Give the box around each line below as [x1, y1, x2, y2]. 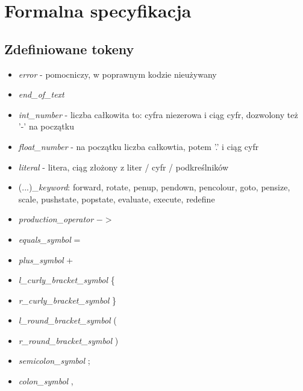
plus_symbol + [18, 253, 73, 266]
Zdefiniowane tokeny [4, 39, 134, 58]
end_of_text [18, 88, 64, 101]
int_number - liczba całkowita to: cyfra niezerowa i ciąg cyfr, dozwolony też [18, 108, 298, 120]
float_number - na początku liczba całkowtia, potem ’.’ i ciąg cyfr [18, 140, 259, 152]
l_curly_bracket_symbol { [18, 274, 115, 286]
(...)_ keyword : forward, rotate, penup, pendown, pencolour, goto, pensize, [18, 181, 290, 193]
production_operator [18, 213, 94, 225]
